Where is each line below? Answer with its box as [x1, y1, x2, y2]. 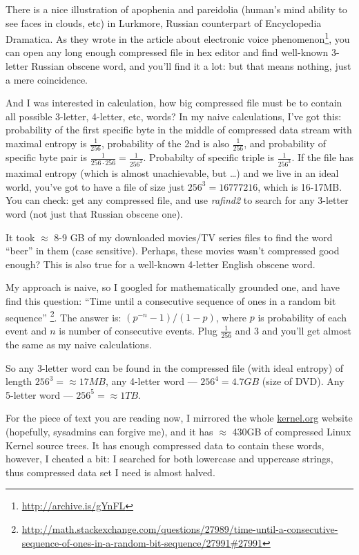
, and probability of [244, 136, 326, 150]
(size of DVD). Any [262, 374, 345, 388]
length [6, 374, 32, 388]
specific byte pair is [6, 150, 88, 164]
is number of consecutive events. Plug [59, 323, 217, 337]
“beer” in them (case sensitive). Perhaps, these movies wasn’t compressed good [6, 243, 340, 258]
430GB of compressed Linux [232, 424, 351, 439]
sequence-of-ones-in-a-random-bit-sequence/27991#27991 [21, 535, 263, 549]
